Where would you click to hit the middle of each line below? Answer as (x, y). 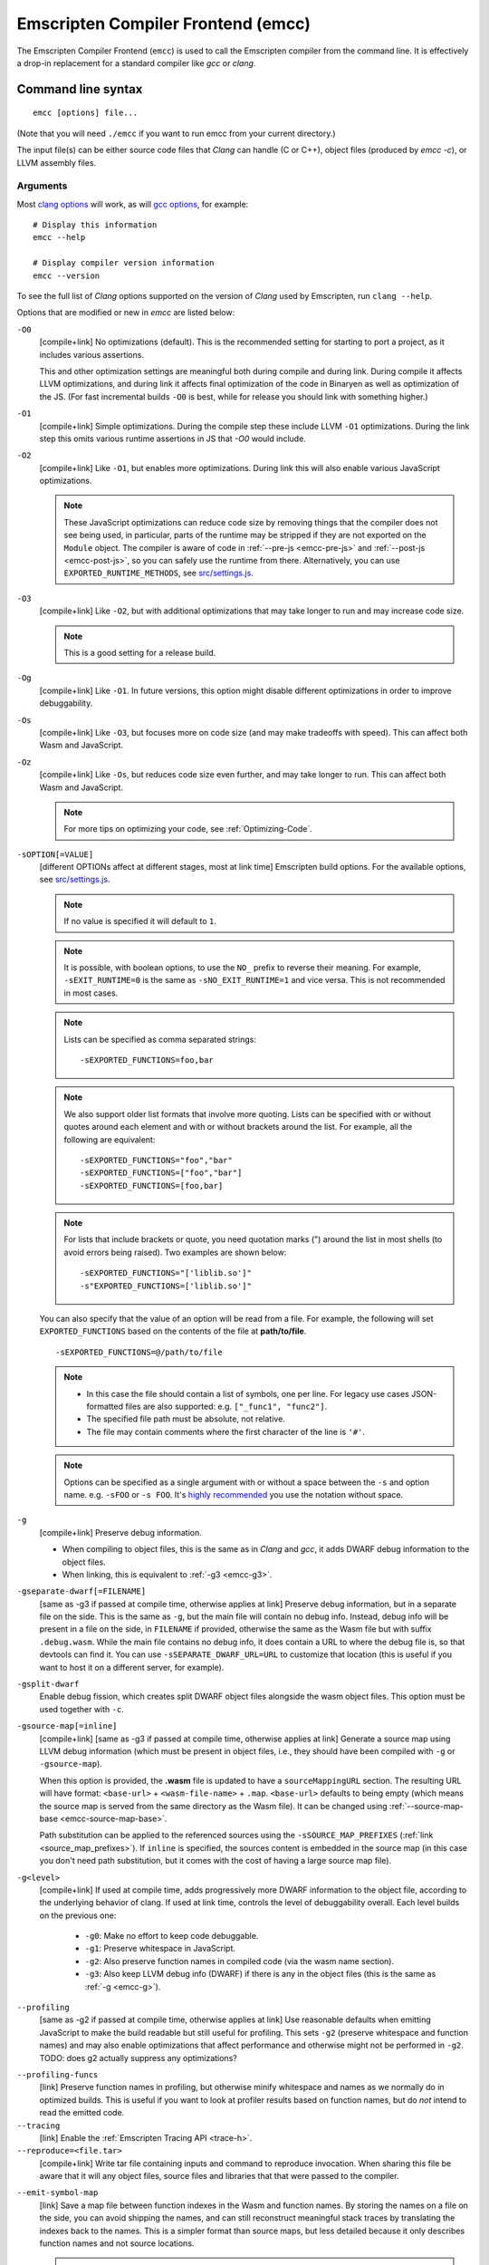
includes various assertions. (92, 354)
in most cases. (91, 993)
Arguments (42, 186)
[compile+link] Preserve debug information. (121, 1532)
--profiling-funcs (58, 2074)
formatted (105, 1406)
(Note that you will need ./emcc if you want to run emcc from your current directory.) (176, 133)
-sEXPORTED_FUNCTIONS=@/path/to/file (139, 1352)
